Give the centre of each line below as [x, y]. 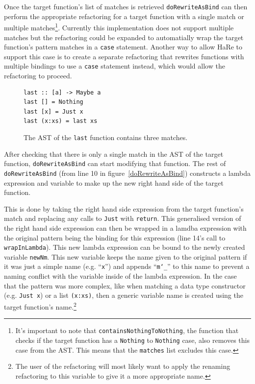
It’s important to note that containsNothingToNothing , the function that [127, 330]
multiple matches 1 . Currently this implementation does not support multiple [119, 27]
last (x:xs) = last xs [61, 121]
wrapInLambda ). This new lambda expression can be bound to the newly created [125, 247]
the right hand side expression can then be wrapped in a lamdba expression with [125, 228]
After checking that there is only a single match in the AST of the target [114, 154]
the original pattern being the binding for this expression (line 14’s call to [115, 237]
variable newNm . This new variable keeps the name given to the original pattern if [126, 256]
